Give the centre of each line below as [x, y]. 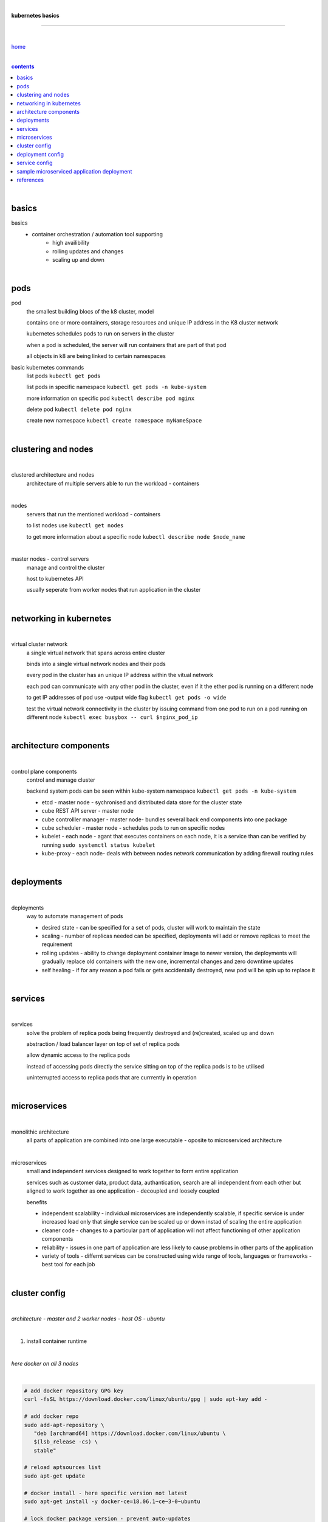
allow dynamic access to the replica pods [78, 1055]
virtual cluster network [39, 644]
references [30, 180]
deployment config [40, 154]
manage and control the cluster [66, 567]
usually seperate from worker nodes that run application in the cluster [114, 590]
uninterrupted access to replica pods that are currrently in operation [111, 1078]
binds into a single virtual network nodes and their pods [96, 664]
